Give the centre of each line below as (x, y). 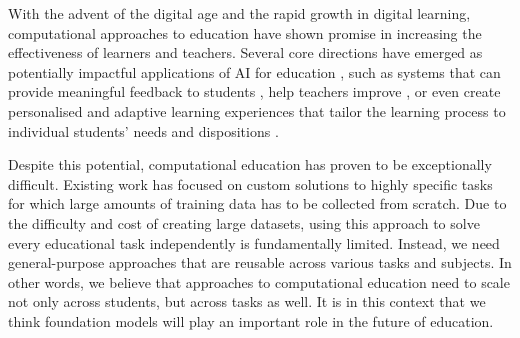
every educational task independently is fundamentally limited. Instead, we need (254, 242)
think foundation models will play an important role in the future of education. (251, 320)
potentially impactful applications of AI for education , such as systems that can (254, 71)
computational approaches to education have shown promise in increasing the (245, 32)
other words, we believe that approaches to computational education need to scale (259, 281)
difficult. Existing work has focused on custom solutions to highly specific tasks (250, 183)
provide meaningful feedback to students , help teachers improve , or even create (254, 91)
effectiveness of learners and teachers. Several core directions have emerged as (245, 52)
